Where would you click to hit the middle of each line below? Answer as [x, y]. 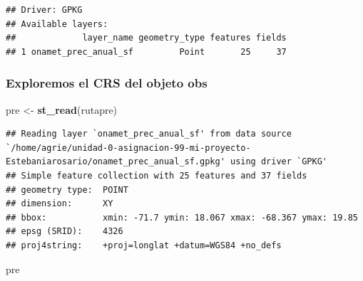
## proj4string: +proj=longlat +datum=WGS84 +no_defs [144, 245]
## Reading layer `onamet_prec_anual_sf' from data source [149, 134]
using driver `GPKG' [279, 162]
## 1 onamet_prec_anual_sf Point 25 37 [146, 52]
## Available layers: [57, 24]
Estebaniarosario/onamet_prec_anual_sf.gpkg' [116, 162]
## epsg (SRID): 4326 [65, 232]
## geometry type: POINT [67, 190]
